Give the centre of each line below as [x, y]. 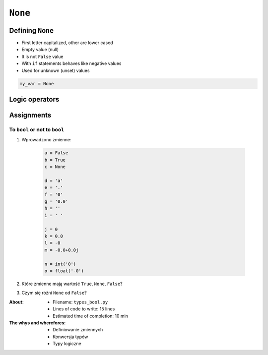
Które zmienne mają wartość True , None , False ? [72, 284]
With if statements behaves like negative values [71, 63]
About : [17, 302]
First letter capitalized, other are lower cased [67, 43]
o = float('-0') [64, 271]
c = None [55, 167]
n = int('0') [60, 264]
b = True [55, 160]
